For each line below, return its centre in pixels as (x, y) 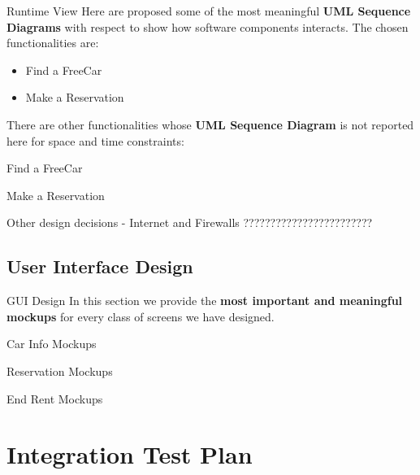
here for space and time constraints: (95, 140)
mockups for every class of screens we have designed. (141, 316)
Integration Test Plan (130, 454)
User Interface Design (100, 266)
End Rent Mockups (55, 398)
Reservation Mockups (60, 370)
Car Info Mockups (52, 344)
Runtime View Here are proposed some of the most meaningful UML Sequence (209, 11)
